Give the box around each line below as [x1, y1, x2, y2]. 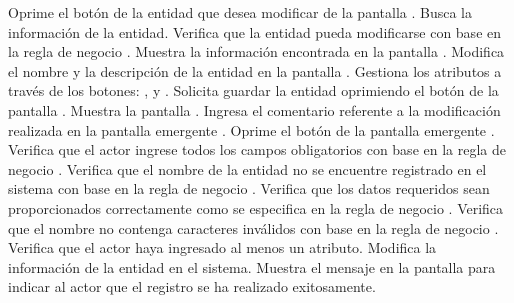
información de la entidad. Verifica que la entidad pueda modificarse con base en [8, 21, 502, 42]
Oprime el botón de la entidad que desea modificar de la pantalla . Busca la [8, 2, 472, 22]
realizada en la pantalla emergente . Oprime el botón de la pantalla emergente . [8, 119, 495, 140]
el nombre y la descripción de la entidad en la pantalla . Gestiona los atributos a [8, 60, 502, 81]
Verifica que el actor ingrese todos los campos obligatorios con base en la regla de [8, 139, 506, 160]
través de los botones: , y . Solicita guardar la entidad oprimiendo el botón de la [8, 80, 499, 101]
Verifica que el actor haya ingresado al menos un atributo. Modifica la [8, 237, 437, 258]
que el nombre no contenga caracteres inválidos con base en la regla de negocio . [8, 217, 499, 238]
